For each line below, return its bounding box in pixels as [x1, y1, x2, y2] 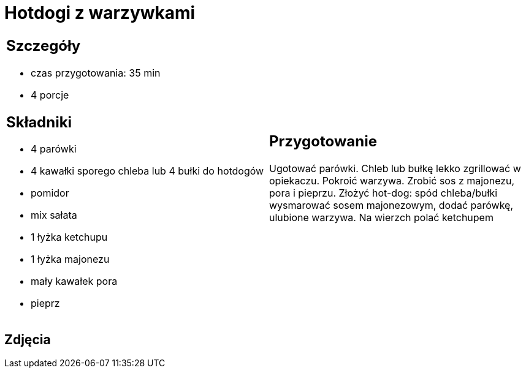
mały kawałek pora [31, 275, 118, 288]
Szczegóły [6, 36, 81, 55]
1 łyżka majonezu [31, 253, 110, 266]
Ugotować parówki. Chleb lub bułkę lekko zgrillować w [269, 162, 521, 175]
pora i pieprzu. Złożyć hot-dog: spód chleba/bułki [269, 187, 498, 200]
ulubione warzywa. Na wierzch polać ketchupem [269, 211, 494, 224]
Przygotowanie [269, 132, 377, 151]
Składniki [6, 113, 72, 131]
